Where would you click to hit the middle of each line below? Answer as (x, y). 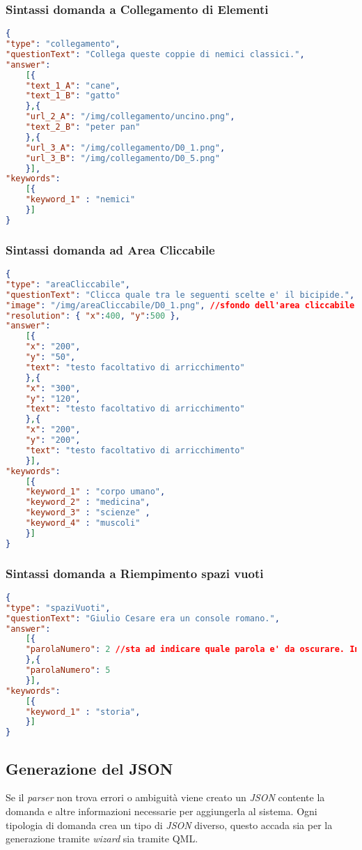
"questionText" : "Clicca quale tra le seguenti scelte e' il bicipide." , (180, 295)
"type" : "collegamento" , (63, 44)
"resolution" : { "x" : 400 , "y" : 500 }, (93, 316)
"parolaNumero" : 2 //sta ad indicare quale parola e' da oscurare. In (192, 650)
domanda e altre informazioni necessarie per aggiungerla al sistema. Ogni (162, 811)
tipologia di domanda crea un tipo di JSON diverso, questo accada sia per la (169, 825)
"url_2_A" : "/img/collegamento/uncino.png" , (130, 117)
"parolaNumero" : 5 (68, 670)
